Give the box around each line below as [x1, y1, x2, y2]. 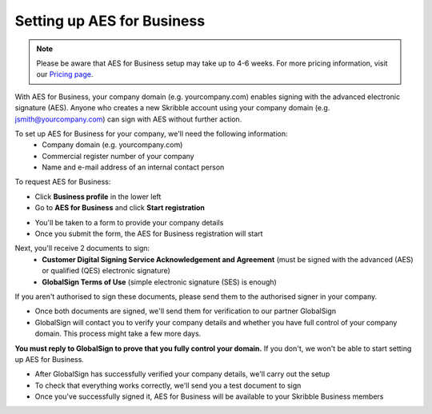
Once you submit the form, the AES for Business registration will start [34, 229, 263, 239]
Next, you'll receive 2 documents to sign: [14, 244, 150, 253]
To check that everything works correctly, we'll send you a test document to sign [34, 380, 302, 390]
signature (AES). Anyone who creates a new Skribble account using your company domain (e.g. [14, 103, 330, 113]
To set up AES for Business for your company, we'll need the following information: [14, 129, 288, 138]
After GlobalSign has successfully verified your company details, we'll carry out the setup [34, 369, 330, 379]
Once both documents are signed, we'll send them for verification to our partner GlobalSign [34, 306, 336, 316]
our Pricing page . [36, 70, 94, 79]
